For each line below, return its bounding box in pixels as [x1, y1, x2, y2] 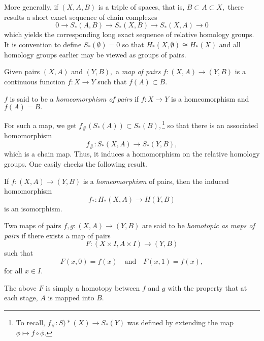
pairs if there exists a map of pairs [4, 230, 111, 240]
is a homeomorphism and [171, 93, 249, 104]
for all [4, 265, 23, 276]
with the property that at [168, 282, 247, 293]
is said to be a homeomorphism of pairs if [10, 93, 139, 104]
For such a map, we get [4, 119, 77, 130]
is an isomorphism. [4, 203, 62, 213]
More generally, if [4, 2, 58, 12]
